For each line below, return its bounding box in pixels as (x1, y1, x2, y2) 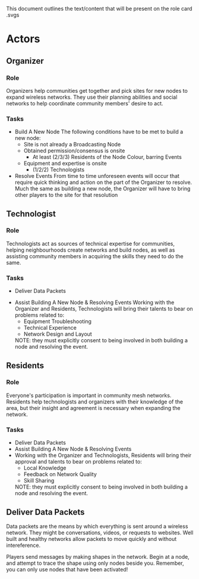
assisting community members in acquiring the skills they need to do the (6, 252, 184, 259)
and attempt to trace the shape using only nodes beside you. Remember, (6, 559, 184, 567)
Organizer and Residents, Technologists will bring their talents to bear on (14, 305, 193, 312)
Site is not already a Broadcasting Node (23, 141, 121, 148)
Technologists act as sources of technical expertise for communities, (6, 240, 175, 247)
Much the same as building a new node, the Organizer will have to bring (14, 185, 191, 192)
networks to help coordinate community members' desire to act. (6, 99, 163, 107)
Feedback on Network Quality (23, 471, 97, 478)
